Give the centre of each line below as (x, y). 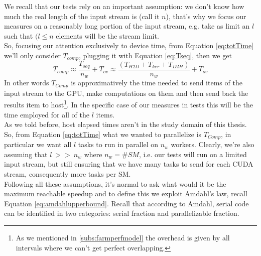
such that (19, 35)
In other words (27, 83)
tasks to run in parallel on (118, 144)
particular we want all (38, 144)
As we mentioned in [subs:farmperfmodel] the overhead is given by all (123, 238)
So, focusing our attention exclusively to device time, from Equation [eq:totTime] (129, 45)
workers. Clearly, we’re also (213, 144)
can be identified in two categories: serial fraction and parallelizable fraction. (122, 213)
